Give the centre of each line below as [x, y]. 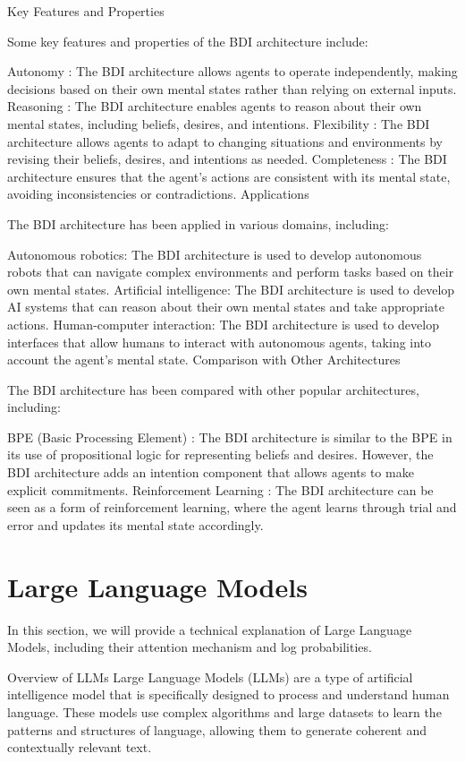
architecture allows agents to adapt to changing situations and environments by [225, 141]
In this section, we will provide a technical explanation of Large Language [210, 629]
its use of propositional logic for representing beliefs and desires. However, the [220, 454]
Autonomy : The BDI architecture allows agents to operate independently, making [232, 71]
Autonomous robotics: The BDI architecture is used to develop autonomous [215, 254]
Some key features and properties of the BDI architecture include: [188, 41]
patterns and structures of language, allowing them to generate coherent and [217, 729]
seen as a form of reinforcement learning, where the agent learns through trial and [232, 507]
